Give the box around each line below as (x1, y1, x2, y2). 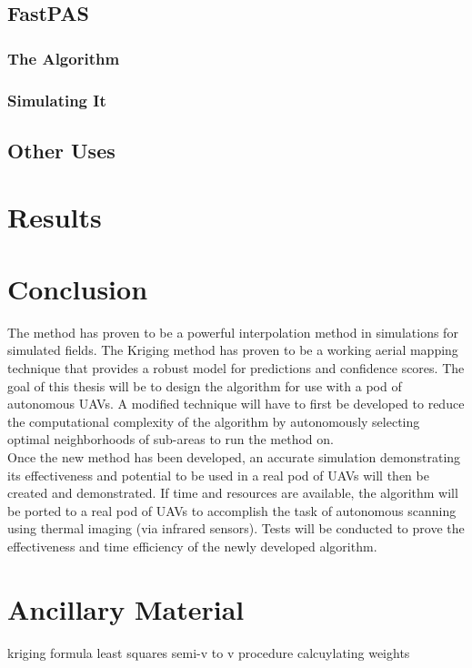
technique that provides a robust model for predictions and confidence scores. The (7, 358, 465, 377)
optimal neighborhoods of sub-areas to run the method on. (7, 430, 334, 449)
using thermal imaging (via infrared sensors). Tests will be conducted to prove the (7, 519, 465, 538)
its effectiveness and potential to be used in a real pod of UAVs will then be (7, 465, 429, 484)
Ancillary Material (7, 590, 245, 627)
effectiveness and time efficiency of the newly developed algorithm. (7, 536, 377, 555)
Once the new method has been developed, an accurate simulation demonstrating (7, 447, 461, 466)
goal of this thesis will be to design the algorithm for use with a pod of (7, 376, 402, 395)
